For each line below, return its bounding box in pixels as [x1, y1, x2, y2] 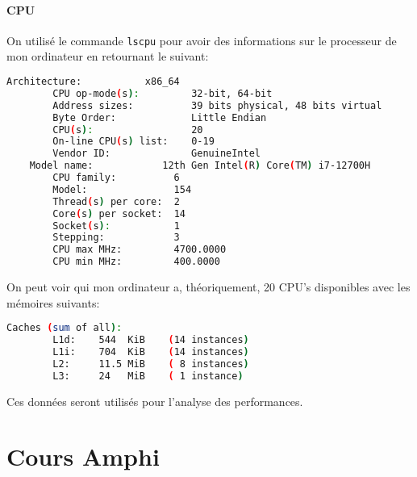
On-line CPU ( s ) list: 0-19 [52, 136, 215, 148]
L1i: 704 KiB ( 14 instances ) [52, 345, 249, 358]
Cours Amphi [6, 440, 160, 473]
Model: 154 [52, 183, 192, 195]
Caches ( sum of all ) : [6, 322, 123, 334]
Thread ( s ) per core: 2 [52, 195, 180, 207]
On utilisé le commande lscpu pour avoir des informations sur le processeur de [6, 31, 397, 48]
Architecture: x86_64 [6, 76, 180, 88]
